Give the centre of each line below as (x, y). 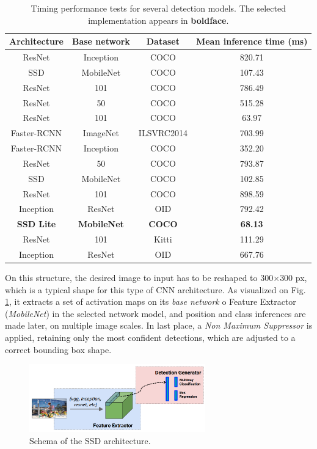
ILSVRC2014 (163, 133)
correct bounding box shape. (58, 349)
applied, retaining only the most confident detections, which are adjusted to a (150, 338)
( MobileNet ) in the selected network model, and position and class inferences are (155, 313)
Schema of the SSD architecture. (90, 440)
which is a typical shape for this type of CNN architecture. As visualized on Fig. (155, 289)
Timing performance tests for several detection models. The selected (158, 8)
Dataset (163, 41)
